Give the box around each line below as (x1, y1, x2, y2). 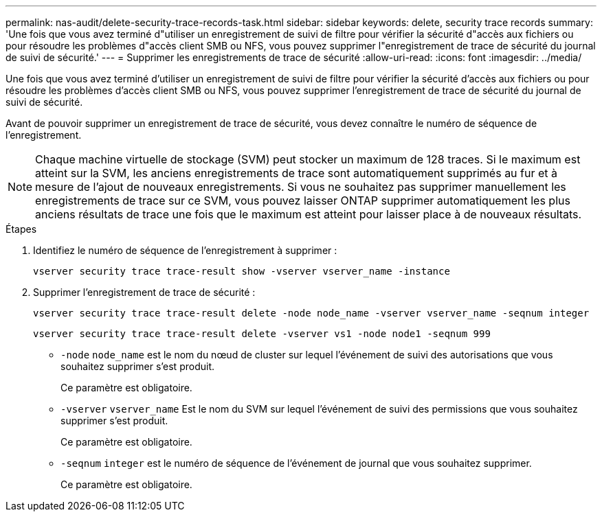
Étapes (5, 223, 37, 235)
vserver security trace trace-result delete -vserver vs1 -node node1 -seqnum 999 (33, 328, 491, 339)
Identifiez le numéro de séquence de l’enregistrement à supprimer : (33, 244, 337, 256)
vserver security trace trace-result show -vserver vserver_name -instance (33, 266, 450, 277)
